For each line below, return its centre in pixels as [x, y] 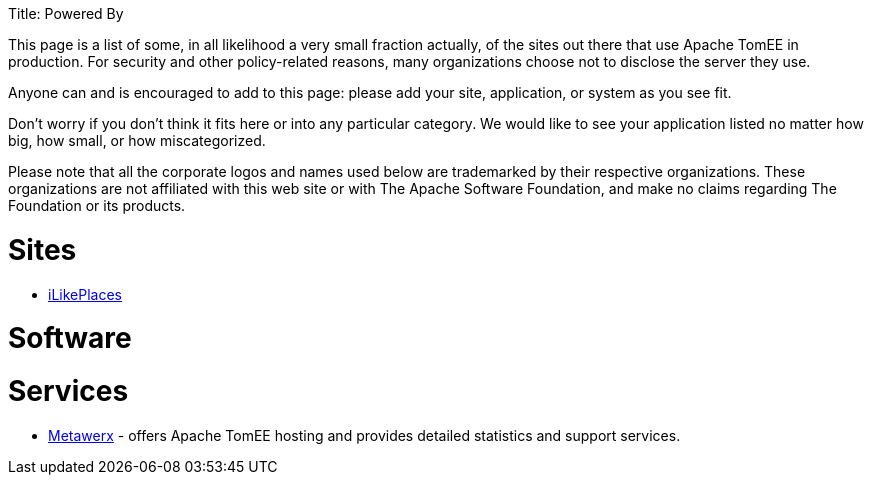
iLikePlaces [85, 294]
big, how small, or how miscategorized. [137, 140]
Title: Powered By [66, 13]
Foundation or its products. [97, 205]
